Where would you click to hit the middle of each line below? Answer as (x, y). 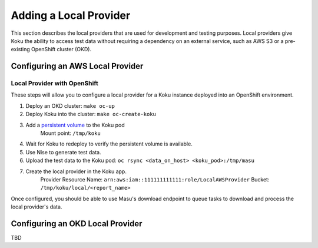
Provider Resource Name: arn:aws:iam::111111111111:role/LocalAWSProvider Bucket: (155, 179)
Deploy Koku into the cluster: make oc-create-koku (91, 114)
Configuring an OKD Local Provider (77, 224)
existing (21, 49)
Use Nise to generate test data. (63, 152)
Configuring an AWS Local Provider (77, 66)
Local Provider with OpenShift (54, 84)
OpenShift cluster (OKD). (61, 49)
